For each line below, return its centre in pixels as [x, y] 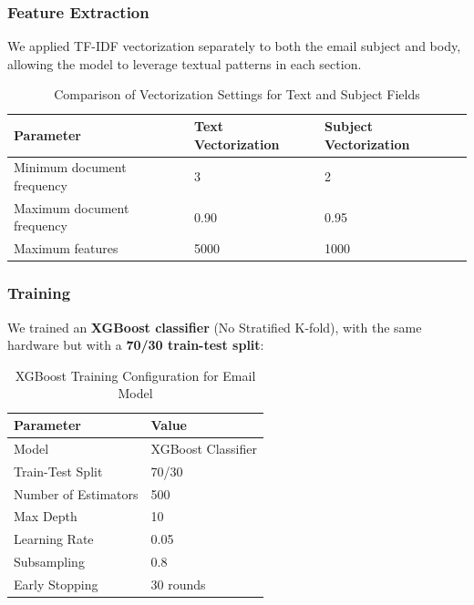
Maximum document [72, 207]
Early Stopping [56, 584]
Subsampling [49, 562]
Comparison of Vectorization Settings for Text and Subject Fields [237, 94]
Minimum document [70, 167]
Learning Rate [54, 539]
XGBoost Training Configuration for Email [135, 375]
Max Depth [46, 516]
